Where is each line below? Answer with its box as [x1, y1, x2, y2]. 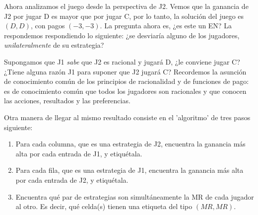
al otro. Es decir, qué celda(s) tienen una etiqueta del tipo [15, 201, 193, 212]
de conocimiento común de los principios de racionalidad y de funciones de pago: [4, 76, 249, 86]
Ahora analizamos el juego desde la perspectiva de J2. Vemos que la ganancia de [4, 1, 249, 11]
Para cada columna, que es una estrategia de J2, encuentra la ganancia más [15, 139, 246, 149]
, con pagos [30, 20, 65, 31]
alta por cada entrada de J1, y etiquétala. [15, 148, 142, 158]
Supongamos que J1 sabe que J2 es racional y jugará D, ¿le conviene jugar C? [4, 56, 240, 67]
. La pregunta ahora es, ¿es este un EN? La [100, 20, 232, 31]
